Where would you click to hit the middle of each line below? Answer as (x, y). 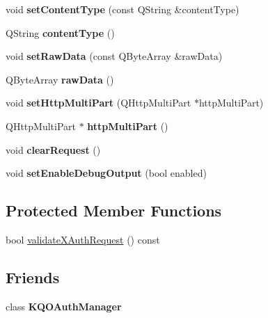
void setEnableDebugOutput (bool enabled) (106, 173)
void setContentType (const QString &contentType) (123, 9)
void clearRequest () (53, 149)
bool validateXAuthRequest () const (83, 239)
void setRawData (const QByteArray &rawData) (114, 56)
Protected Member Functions (114, 210)
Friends (33, 277)
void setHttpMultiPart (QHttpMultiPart (98, 103)
